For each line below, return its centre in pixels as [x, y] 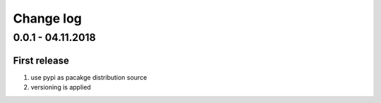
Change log [48, 18]
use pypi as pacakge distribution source [89, 77]
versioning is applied [61, 87]
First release [41, 60]
